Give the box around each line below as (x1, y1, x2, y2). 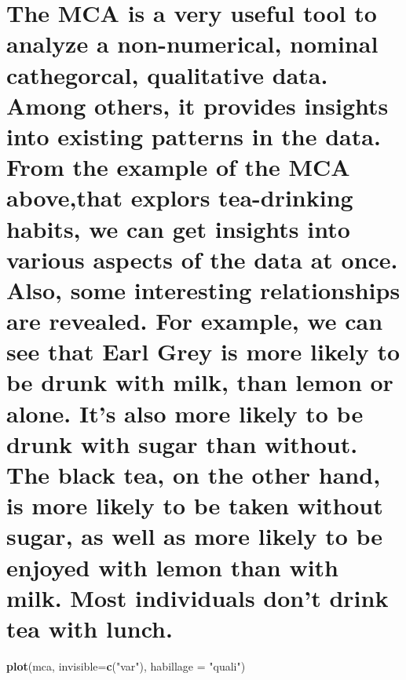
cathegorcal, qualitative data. (6, 58, 328, 90)
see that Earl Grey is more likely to (6, 335, 401, 367)
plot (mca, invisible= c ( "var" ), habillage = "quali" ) (6, 657, 246, 674)
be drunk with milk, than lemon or (6, 366, 393, 398)
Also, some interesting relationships (6, 273, 401, 305)
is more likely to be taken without (6, 489, 383, 521)
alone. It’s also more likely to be (6, 397, 364, 429)
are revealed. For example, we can (6, 305, 383, 337)
